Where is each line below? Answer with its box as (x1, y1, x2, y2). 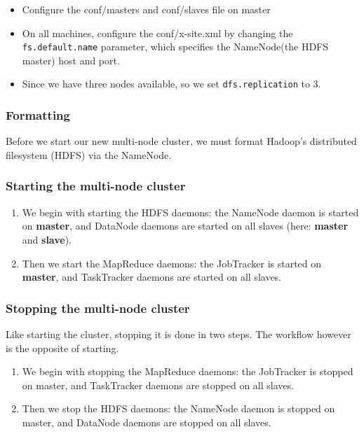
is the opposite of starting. (6, 340, 119, 355)
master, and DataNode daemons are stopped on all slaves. (22, 414, 271, 429)
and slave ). (22, 232, 72, 246)
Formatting (6, 106, 70, 124)
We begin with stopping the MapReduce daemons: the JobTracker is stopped (22, 364, 353, 379)
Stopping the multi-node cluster (6, 299, 190, 316)
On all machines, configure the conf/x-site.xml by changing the (22, 25, 293, 40)
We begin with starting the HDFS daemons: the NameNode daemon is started (22, 204, 359, 219)
